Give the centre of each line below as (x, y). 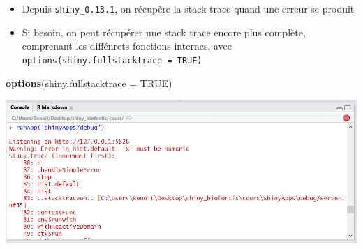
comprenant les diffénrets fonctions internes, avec (127, 46)
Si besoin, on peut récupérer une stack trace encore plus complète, (164, 32)
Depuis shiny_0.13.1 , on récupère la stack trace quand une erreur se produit (188, 8)
